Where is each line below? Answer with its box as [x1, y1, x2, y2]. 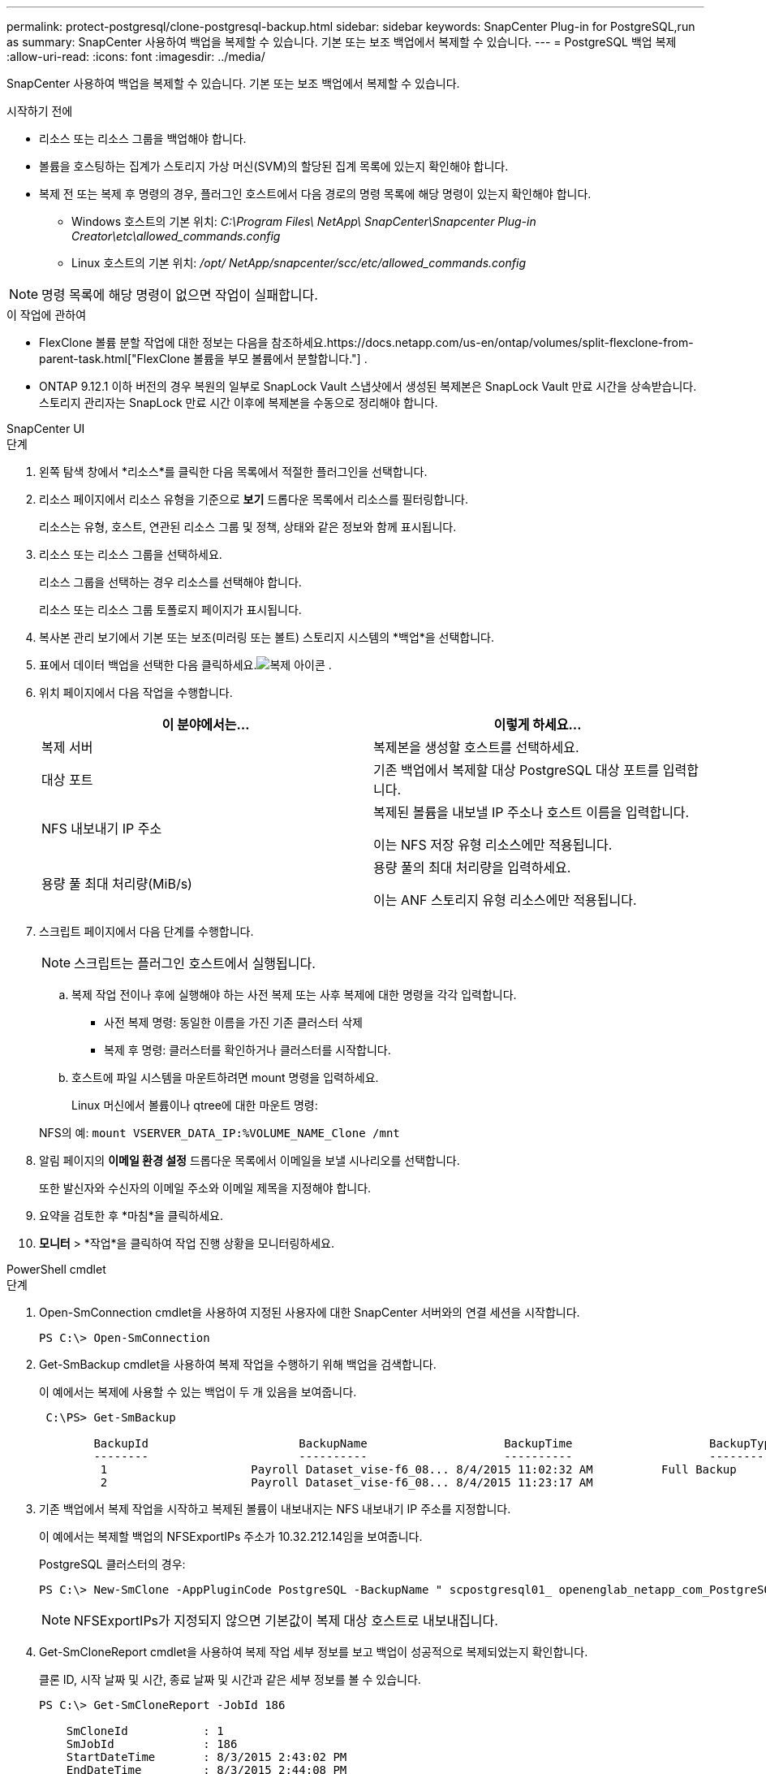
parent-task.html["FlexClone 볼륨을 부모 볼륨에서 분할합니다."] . [39, 352, 368, 366]
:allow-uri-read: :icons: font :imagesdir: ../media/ [6, 50, 265, 63]
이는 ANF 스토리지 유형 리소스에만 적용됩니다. [373, 892, 637, 908]
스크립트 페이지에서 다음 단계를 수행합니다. [39, 924, 254, 938]
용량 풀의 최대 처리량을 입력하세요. [373, 859, 571, 876]
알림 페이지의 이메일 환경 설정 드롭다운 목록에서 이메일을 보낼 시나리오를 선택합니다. [39, 1153, 460, 1167]
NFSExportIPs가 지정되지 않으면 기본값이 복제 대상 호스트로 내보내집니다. [74, 1612, 498, 1629]
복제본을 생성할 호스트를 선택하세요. [373, 739, 579, 755]
